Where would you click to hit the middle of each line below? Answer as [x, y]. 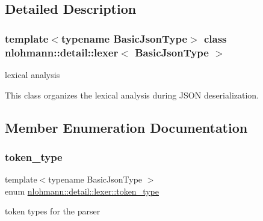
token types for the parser [53, 211]
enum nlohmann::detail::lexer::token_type [82, 191]
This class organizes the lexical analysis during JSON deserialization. [132, 95]
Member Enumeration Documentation [126, 127]
